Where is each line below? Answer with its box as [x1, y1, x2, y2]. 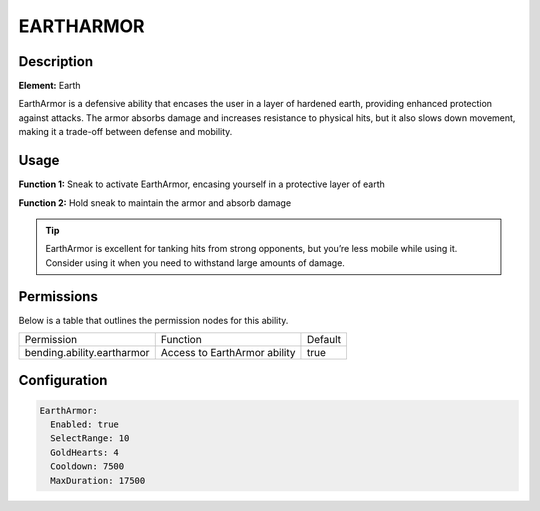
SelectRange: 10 [50, 433, 130, 444]
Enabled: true [50, 419, 120, 430]
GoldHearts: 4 [50, 446, 120, 458]
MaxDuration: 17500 [50, 475, 146, 486]
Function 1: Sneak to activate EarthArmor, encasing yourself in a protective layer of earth [18, 178, 385, 190]
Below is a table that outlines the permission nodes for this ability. [18, 314, 289, 326]
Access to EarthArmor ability [160, 346, 296, 359]
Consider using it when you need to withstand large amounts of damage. [45, 256, 345, 269]
